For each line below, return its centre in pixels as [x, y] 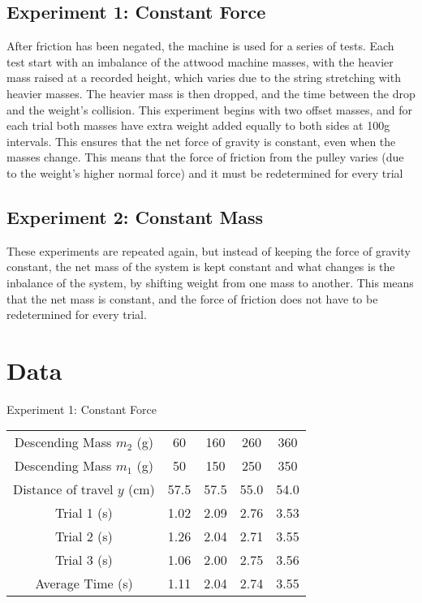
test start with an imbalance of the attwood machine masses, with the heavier [200, 61]
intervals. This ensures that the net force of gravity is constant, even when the [201, 141]
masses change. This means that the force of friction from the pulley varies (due [205, 157]
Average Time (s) [84, 584]
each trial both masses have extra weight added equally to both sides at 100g [198, 125]
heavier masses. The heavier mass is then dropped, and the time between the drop [211, 93]
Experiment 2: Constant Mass [135, 216]
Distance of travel [63, 489]
